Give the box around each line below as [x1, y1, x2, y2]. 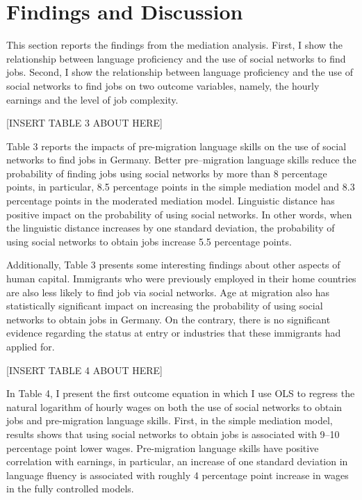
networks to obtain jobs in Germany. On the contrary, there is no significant [6, 312, 331, 326]
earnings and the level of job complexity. [6, 92, 179, 106]
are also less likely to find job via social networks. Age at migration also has [6, 284, 329, 299]
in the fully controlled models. [6, 481, 134, 496]
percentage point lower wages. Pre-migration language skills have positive [6, 440, 319, 455]
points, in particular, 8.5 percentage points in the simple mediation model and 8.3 [6, 179, 355, 194]
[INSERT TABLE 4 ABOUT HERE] [6, 362, 163, 377]
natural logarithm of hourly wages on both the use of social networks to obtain [6, 399, 343, 414]
